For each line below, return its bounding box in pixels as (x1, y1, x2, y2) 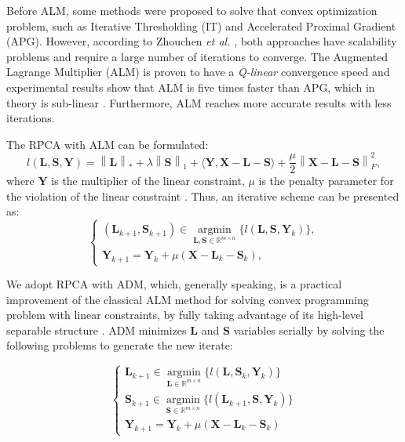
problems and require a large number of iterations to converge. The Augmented (6, 48, 389, 64)
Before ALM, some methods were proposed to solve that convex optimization (6, 2, 378, 18)
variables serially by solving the (233, 321, 385, 338)
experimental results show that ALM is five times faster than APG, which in (6, 78, 375, 95)
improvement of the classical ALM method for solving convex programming (6, 291, 369, 307)
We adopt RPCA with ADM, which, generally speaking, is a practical (6, 276, 342, 292)
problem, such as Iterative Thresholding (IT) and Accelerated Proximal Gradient (6, 17, 396, 34)
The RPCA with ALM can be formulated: (6, 136, 209, 152)
